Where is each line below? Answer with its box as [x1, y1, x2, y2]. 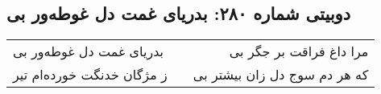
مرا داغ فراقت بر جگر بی [229, 42, 369, 61]
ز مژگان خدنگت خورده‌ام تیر [13, 65, 168, 84]
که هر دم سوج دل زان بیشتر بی [193, 65, 369, 84]
